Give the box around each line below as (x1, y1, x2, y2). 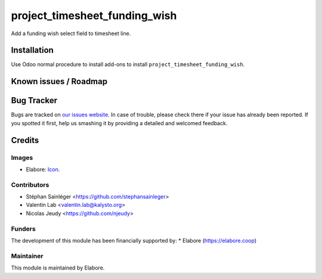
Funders (11, 224, 36, 232)
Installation (11, 45, 54, 55)
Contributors (11, 181, 49, 189)
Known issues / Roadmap (11, 76, 107, 86)
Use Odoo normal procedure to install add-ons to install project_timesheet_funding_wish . (11, 61, 245, 68)
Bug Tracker (11, 95, 58, 106)
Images (11, 153, 33, 162)
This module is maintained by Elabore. (11, 264, 105, 271)
